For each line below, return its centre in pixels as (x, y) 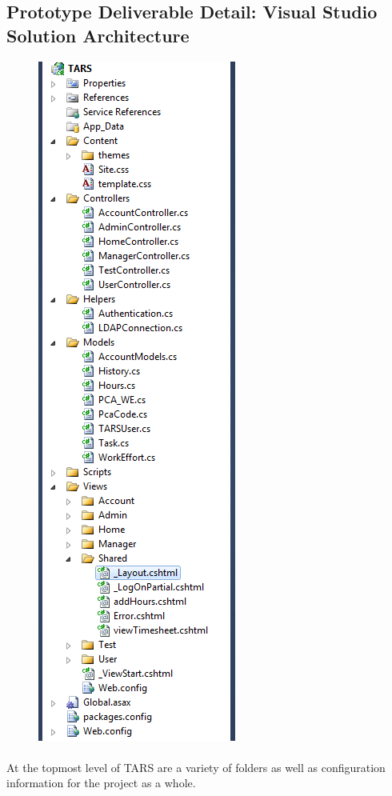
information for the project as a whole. (101, 783)
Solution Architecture (98, 35)
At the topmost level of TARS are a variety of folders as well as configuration (196, 767)
